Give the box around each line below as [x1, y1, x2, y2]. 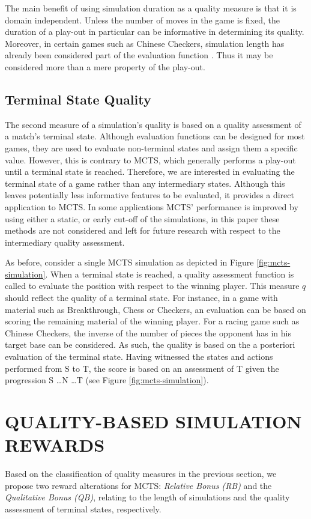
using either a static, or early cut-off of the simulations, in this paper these [5, 212, 280, 225]
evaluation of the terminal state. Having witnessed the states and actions [5, 350, 273, 363]
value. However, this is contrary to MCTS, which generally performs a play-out [5, 153, 296, 166]
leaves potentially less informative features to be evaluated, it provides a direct [5, 189, 294, 201]
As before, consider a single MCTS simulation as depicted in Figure [5, 256, 254, 269]
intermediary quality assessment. [5, 235, 125, 248]
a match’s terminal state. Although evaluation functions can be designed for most [5, 130, 305, 142]
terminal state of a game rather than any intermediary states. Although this [5, 177, 285, 189]
